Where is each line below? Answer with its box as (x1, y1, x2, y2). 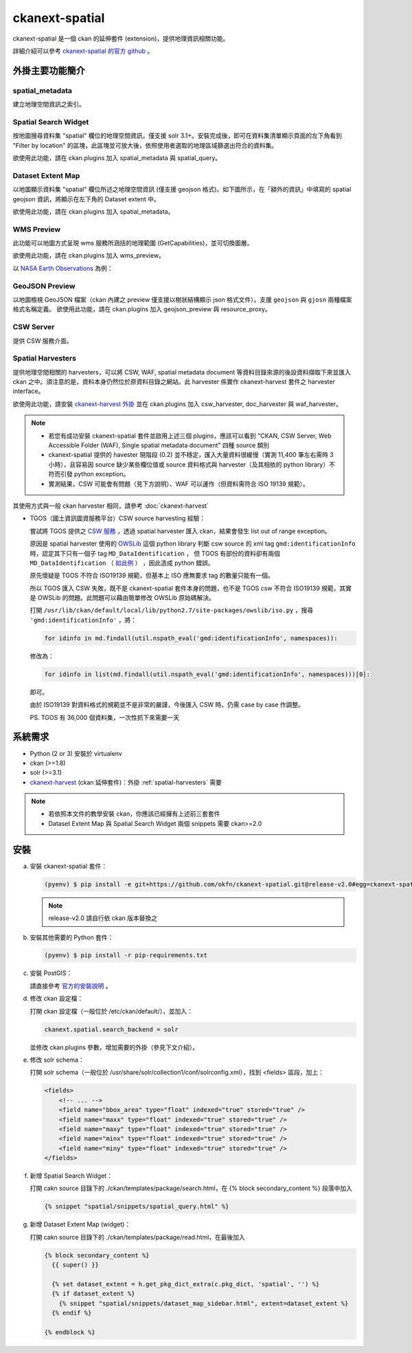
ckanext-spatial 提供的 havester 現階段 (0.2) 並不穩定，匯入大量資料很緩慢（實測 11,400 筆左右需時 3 (48, 451, 334, 459)
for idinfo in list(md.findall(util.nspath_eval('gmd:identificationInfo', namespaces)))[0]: (44, 670, 371, 678)
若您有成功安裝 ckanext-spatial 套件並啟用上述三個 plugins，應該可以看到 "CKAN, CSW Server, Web (48, 432, 332, 440)
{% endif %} (51, 1309, 92, 1317)
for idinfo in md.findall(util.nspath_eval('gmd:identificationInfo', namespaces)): (44, 634, 338, 642)
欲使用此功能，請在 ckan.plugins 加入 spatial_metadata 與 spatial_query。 (12, 154, 222, 162)
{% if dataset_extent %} (51, 1290, 135, 1298)
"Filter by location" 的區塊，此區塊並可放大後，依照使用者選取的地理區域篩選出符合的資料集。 (12, 141, 278, 149)
